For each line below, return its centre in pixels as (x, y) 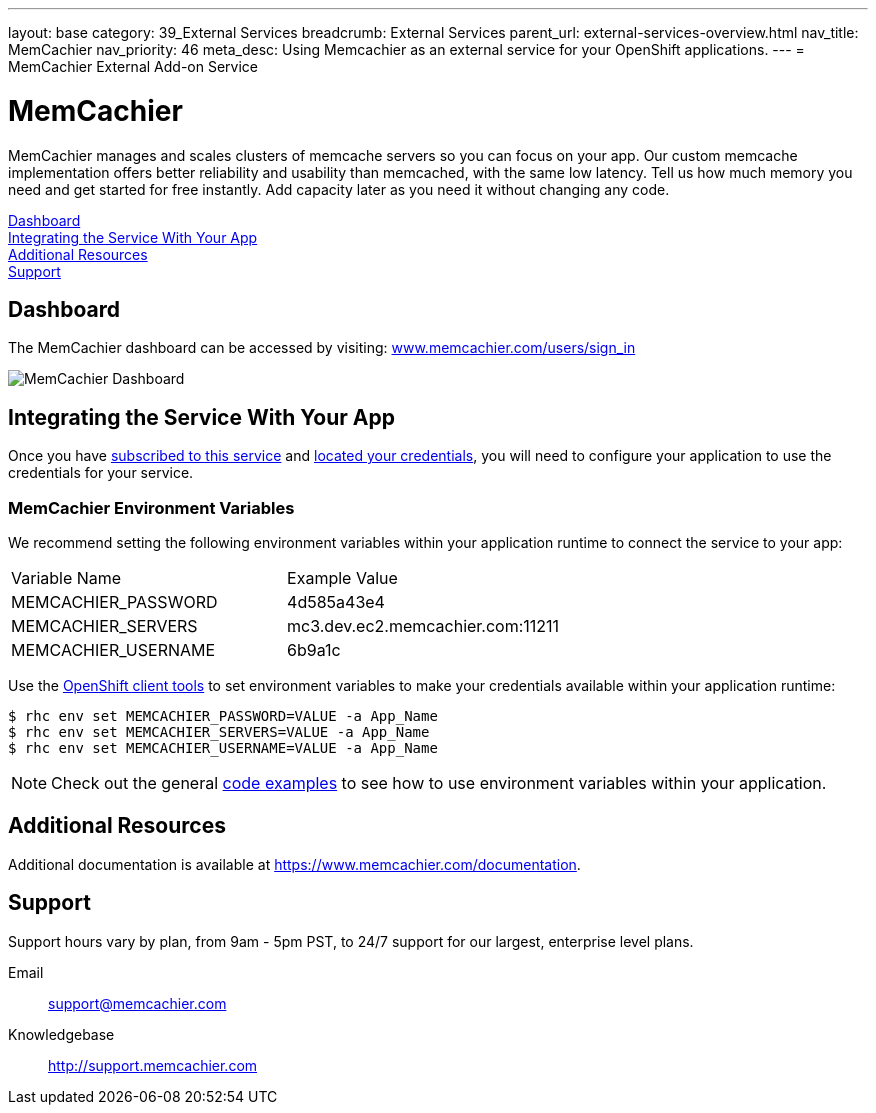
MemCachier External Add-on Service (133, 66)
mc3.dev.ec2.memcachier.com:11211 (423, 625)
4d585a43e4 (336, 601)
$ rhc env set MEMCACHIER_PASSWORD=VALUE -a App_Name (223, 715)
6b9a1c (314, 649)
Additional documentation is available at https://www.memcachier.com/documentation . (294, 864)
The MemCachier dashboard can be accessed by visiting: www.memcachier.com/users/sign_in (322, 348)
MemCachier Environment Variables (151, 507)
